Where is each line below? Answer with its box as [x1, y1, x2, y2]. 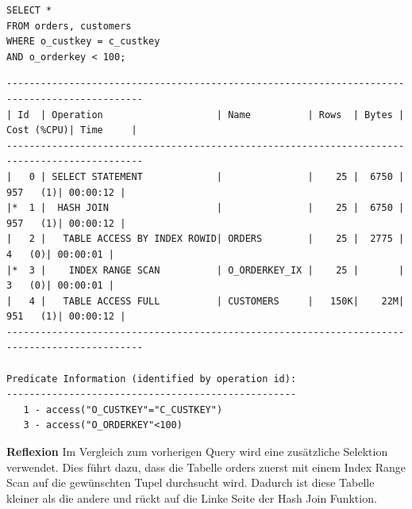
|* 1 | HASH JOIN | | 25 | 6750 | [6, 202, 405, 214]
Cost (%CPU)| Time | [6, 124, 137, 136]
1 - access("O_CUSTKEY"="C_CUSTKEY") [23, 404, 223, 415]
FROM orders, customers [6, 20, 132, 32]
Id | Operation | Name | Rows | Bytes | [17, 109, 405, 121]
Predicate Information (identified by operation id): [6, 373, 297, 385]
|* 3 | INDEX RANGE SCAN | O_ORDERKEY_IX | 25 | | [6, 264, 405, 276]
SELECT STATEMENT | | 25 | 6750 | [52, 170, 405, 182]
